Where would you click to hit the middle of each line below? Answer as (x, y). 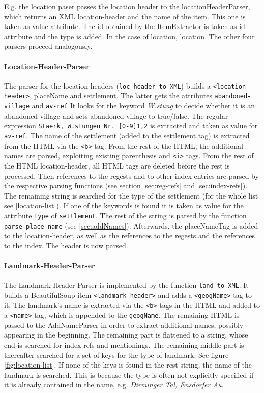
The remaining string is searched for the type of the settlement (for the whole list (131, 195)
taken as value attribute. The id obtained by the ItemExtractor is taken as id (125, 26)
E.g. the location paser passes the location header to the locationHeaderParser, (127, 6)
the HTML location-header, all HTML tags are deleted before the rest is (117, 165)
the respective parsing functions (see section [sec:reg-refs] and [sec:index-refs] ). (126, 186)
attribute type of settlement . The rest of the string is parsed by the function (125, 215)
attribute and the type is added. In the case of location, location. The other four (129, 36)
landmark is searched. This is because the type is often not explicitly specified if (129, 374)
